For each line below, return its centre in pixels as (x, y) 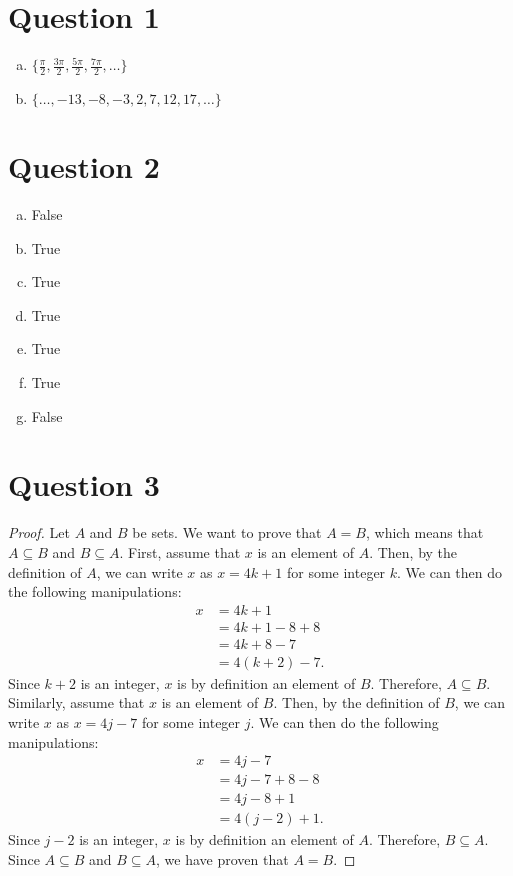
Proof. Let (39, 532)
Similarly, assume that (76, 702)
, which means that (424, 532)
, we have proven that (222, 858)
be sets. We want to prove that (227, 532)
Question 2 (84, 166)
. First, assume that (180, 551)
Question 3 (84, 484)
